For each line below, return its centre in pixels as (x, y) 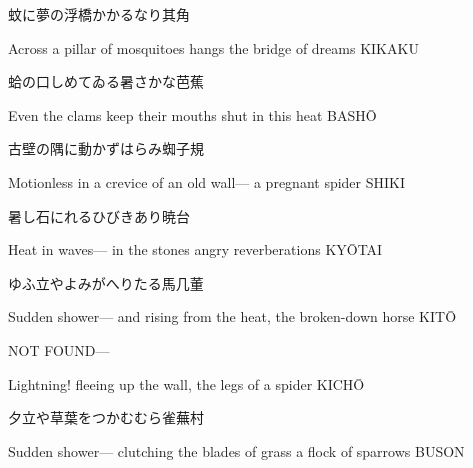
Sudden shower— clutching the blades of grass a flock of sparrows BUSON (236, 450)
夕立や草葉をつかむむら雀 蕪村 (106, 417)
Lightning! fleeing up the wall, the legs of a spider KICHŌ (186, 383)
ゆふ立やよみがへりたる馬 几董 (106, 282)
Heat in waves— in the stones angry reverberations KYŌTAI (195, 249)
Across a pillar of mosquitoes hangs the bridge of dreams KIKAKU (213, 47)
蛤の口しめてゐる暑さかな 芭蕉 (106, 81)
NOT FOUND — (59, 349)
